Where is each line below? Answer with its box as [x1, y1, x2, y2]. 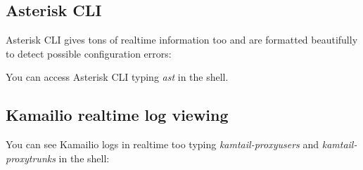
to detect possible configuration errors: [6, 46, 172, 60]
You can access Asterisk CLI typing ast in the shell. [6, 70, 229, 84]
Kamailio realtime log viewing [6, 104, 229, 126]
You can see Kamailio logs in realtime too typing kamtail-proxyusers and [6, 137, 319, 152]
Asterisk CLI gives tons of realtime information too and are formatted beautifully [6, 32, 358, 47]
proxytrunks [6, 150, 56, 165]
